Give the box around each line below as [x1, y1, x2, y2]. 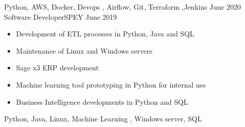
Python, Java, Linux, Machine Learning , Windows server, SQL [4, 113, 202, 124]
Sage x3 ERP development [16, 62, 99, 73]
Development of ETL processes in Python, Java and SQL [16, 28, 195, 39]
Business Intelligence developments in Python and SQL [16, 96, 188, 107]
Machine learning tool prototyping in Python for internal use [16, 79, 206, 90]
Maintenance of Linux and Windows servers [16, 45, 152, 56]
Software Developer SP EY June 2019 [4, 11, 117, 22]
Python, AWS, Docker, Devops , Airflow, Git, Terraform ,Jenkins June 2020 [4, 2, 241, 12]
